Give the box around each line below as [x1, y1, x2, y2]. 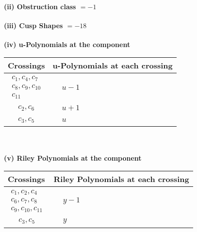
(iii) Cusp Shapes [4, 20, 63, 31]
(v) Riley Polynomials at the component [4, 153, 142, 163]
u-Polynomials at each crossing [52, 59, 173, 71]
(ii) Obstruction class [4, 1, 76, 11]
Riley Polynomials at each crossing [53, 173, 189, 185]
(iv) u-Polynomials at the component [4, 39, 131, 50]
